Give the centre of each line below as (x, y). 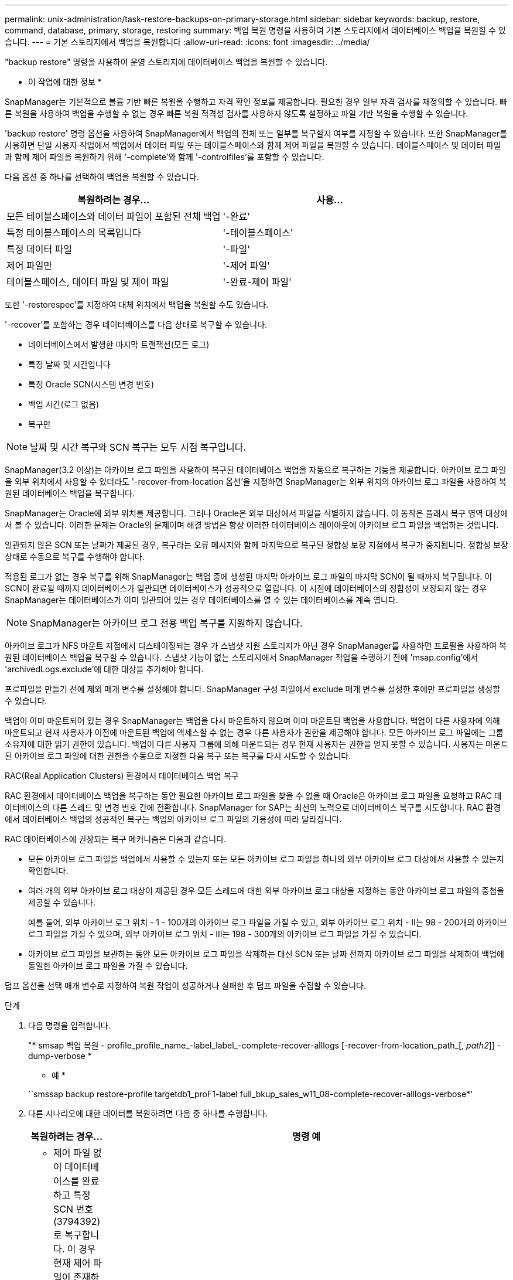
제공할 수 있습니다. (62, 902)
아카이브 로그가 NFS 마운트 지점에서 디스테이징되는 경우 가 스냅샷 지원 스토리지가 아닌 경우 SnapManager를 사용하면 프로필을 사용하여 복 (256, 646)
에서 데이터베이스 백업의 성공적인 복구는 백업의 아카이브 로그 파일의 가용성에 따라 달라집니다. (173, 819)
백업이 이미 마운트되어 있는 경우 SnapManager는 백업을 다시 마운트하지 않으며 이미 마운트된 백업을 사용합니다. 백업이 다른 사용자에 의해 (252, 721)
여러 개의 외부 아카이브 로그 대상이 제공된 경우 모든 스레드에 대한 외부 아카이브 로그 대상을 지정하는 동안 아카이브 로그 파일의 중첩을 (266, 891)
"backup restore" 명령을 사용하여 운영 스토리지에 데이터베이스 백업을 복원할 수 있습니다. (166, 62)
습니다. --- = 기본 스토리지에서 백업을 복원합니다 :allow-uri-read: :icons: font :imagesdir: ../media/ (187, 42)
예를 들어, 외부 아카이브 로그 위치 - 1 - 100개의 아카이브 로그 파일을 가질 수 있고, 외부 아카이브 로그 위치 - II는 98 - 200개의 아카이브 (268, 922)
